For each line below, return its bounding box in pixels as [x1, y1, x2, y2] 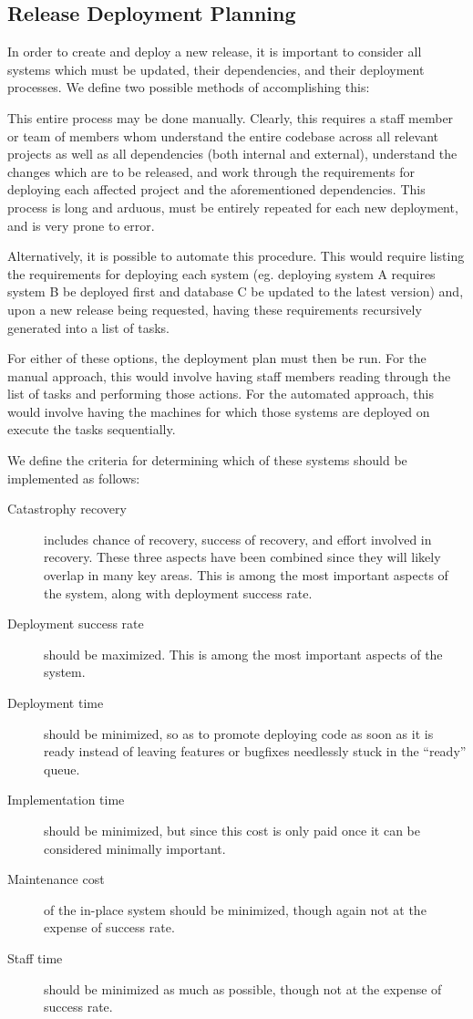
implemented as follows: [7, 468, 140, 487]
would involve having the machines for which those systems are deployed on [7, 401, 430, 421]
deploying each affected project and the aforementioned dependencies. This [7, 180, 426, 199]
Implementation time [7, 790, 125, 809]
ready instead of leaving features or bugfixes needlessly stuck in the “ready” [44, 742, 467, 761]
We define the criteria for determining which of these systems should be [7, 451, 407, 470]
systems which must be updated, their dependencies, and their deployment [7, 59, 425, 78]
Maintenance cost [7, 869, 105, 889]
